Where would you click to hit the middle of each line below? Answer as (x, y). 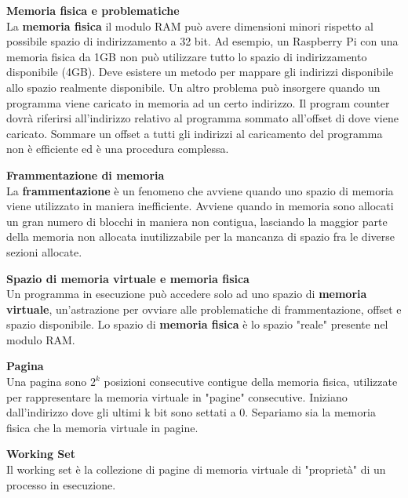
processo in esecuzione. (61, 484)
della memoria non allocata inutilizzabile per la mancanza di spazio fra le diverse (200, 236)
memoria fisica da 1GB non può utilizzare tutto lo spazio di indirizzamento (187, 56)
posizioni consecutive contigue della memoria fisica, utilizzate (251, 382)
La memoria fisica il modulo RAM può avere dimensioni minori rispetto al (190, 25)
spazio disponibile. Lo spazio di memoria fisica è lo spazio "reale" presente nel (197, 324)
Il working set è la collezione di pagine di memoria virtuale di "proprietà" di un (196, 469)
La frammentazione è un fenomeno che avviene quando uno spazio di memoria (200, 190)
